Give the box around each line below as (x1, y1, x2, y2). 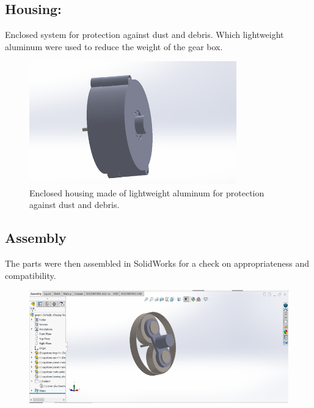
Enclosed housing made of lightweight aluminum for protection (29, 186, 265, 199)
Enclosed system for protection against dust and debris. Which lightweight (5, 28, 284, 41)
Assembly (5, 228, 67, 247)
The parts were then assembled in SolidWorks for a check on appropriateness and (5, 257, 310, 270)
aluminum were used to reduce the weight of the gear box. (5, 40, 223, 53)
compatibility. (5, 269, 56, 281)
